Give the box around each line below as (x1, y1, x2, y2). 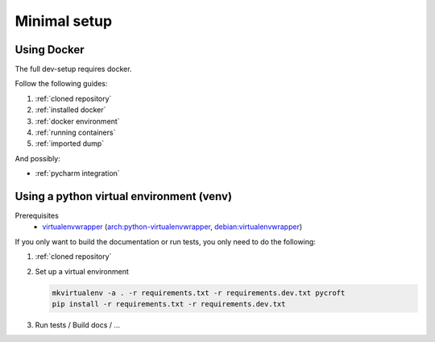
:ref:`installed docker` (35, 105, 106, 115)
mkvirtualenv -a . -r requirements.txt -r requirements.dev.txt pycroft (52, 288, 346, 298)
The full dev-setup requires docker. (14, 65, 132, 74)
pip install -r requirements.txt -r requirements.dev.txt (52, 299, 286, 309)
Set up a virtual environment (35, 266, 129, 276)
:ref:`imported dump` (35, 139, 105, 148)
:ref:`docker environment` (35, 116, 120, 126)
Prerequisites (14, 211, 60, 221)
